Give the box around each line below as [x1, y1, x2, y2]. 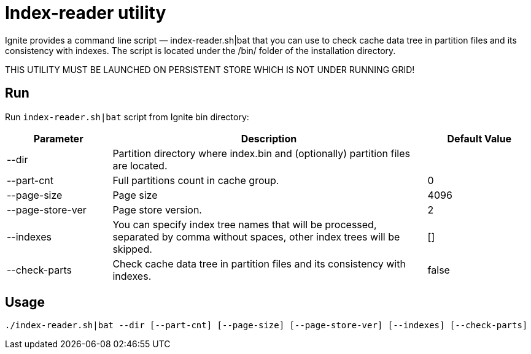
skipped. [112, 242, 152, 255]
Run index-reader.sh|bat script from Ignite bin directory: [5, 111, 249, 122]
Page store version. [112, 203, 202, 216]
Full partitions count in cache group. [112, 174, 279, 187]
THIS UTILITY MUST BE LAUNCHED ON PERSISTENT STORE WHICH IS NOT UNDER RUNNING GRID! [5, 64, 415, 75]
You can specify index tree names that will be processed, [112, 218, 377, 231]
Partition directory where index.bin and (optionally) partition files [112, 147, 410, 160]
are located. [112, 159, 168, 172]
